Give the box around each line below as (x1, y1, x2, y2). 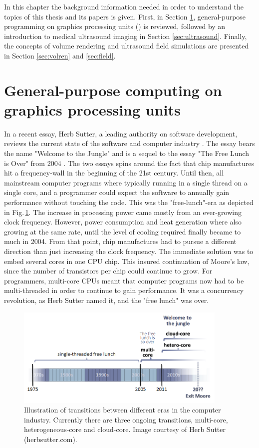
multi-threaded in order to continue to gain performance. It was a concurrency (4, 285, 244, 295)
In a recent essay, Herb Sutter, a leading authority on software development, (4, 128, 238, 138)
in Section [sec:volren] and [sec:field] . (4, 50, 116, 60)
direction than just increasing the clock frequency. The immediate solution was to (4, 246, 254, 256)
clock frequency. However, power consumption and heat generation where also (4, 216, 242, 227)
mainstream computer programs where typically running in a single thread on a (4, 177, 248, 187)
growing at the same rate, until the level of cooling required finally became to (4, 226, 241, 236)
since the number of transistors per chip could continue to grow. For (4, 265, 213, 276)
